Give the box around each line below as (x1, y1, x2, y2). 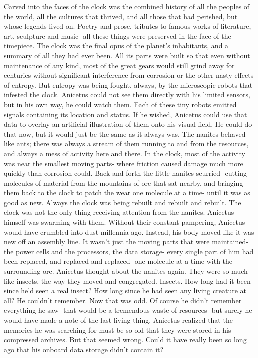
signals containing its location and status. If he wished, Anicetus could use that (4, 109, 247, 119)
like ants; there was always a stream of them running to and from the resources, (4, 138, 249, 149)
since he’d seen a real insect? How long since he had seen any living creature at (4, 285, 246, 296)
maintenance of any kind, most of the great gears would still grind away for (4, 60, 235, 70)
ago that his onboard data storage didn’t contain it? (4, 344, 164, 354)
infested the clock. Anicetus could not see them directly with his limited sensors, (4, 89, 250, 100)
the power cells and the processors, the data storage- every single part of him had (4, 246, 254, 256)
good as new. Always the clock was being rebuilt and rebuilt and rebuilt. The (4, 197, 241, 207)
